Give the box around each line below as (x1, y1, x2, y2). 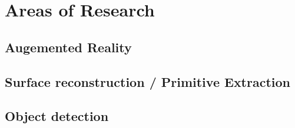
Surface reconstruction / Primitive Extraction (5, 72, 291, 90)
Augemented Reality (5, 38, 132, 56)
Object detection (5, 107, 109, 125)
